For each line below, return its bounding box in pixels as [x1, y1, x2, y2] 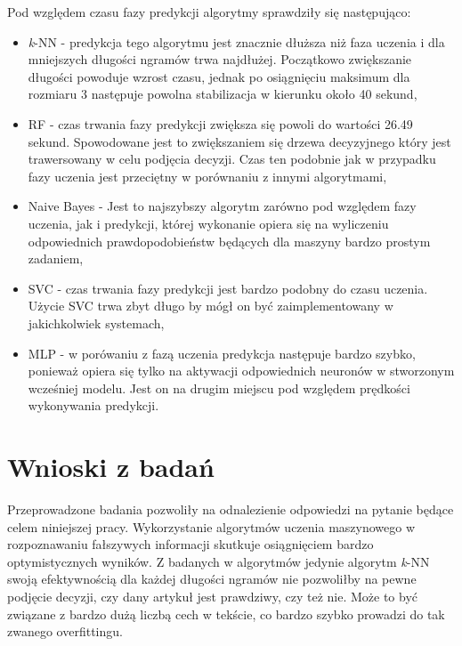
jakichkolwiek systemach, [28, 313, 165, 332]
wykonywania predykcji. [28, 396, 159, 415]
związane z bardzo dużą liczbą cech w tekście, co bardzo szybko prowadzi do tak [7, 604, 445, 623]
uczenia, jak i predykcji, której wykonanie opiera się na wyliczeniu [28, 214, 389, 232]
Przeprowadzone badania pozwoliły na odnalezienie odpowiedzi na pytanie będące [7, 500, 454, 518]
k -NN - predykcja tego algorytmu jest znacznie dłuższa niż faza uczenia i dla [28, 32, 445, 51]
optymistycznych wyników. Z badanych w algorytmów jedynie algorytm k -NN [7, 552, 430, 570]
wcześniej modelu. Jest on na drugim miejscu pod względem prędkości [28, 378, 410, 397]
